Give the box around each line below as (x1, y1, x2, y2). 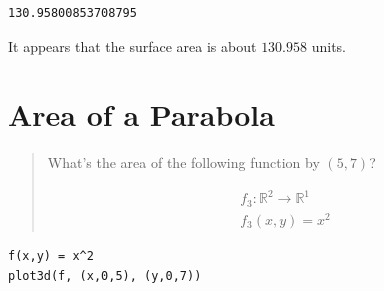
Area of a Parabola (8, 94, 275, 135)
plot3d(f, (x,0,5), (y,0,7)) (8, 268, 202, 283)
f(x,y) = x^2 (8, 249, 94, 263)
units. (311, 35, 347, 56)
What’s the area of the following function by (47, 152, 320, 173)
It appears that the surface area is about (8, 35, 257, 56)
